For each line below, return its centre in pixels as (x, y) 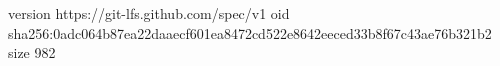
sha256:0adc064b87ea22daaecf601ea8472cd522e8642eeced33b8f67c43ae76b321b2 (250, 32)
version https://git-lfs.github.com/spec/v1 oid (149, 13)
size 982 (32, 52)
